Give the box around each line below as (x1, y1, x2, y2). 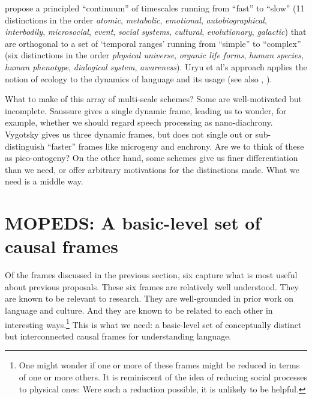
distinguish (5, 139, 45, 152)
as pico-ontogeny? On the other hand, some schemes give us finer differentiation (5, 151, 298, 164)
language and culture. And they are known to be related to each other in (5, 304, 273, 316)
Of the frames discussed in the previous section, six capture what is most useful (5, 269, 298, 281)
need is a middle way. (5, 175, 83, 187)
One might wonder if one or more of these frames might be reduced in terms (19, 359, 300, 371)
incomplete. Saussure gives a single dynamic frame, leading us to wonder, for (5, 104, 287, 117)
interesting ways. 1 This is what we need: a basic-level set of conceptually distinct (5, 316, 302, 330)
